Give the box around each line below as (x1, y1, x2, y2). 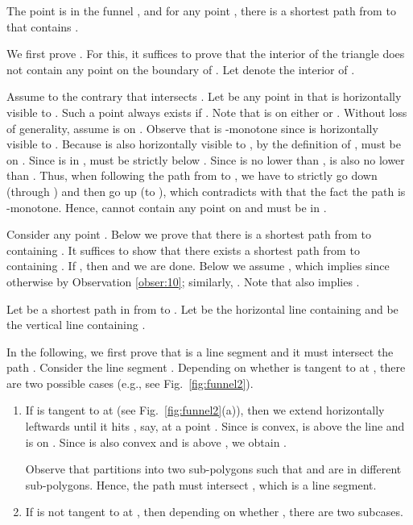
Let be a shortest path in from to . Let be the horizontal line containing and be (6, 300, 399, 317)
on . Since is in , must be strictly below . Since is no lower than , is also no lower (6, 151, 405, 168)
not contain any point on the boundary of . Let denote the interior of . (6, 60, 355, 77)
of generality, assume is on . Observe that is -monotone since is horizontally (6, 119, 378, 136)
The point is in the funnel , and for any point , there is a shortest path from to (6, 2, 396, 19)
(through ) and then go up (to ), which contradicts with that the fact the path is (6, 182, 406, 199)
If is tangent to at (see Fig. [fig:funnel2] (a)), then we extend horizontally (25, 402, 385, 419)
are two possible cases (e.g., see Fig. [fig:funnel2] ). (6, 374, 254, 391)
